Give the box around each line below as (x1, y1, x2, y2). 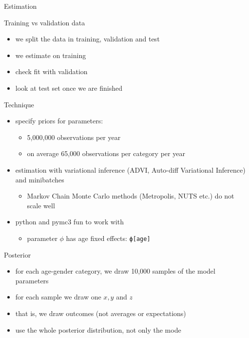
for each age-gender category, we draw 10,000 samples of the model (15, 266, 215, 276)
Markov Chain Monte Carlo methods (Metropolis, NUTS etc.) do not (27, 191, 234, 201)
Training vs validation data (4, 17, 85, 27)
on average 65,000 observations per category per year (27, 148, 185, 159)
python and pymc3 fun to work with (15, 217, 124, 227)
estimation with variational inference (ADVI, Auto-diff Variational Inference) (15, 164, 246, 175)
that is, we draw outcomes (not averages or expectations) (15, 308, 186, 318)
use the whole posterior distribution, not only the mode (15, 324, 181, 335)
